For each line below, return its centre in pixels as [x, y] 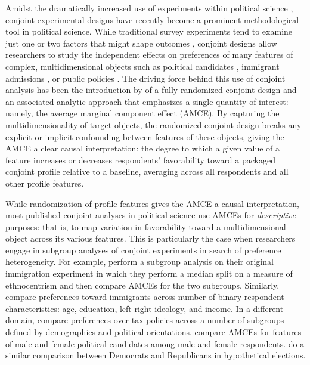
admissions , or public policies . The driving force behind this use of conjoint [145, 78]
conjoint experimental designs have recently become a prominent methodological [152, 19]
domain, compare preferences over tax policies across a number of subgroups [145, 320]
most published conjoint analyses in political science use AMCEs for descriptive [151, 215]
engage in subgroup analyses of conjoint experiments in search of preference [143, 250]
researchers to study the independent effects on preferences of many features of [149, 55]
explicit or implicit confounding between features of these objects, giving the [145, 136]
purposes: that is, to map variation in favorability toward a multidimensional [146, 226]
